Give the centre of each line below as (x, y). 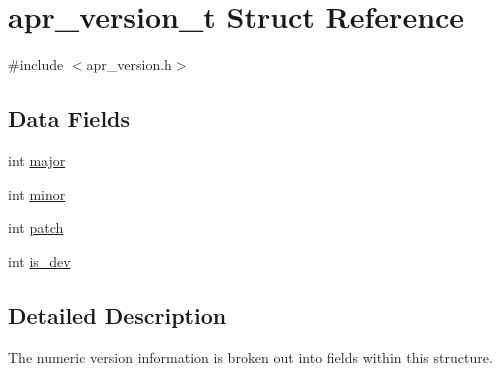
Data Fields (69, 118)
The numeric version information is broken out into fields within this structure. (250, 356)
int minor (37, 193)
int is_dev (39, 260)
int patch (36, 227)
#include (36, 64)
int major (37, 159)
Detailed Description (117, 314)
